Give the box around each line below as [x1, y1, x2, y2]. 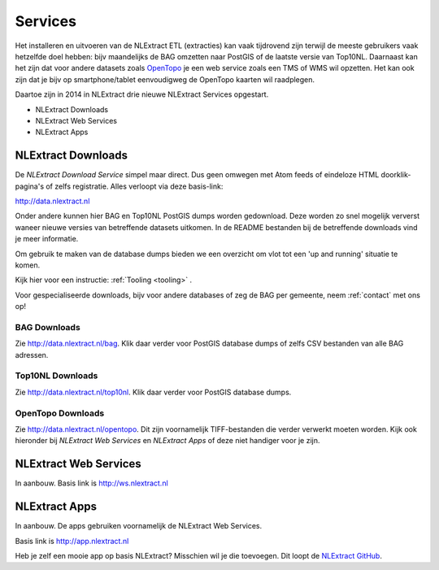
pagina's [15, 181, 45, 191]
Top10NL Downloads [15, 370, 98, 381]
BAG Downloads [15, 321, 80, 333]
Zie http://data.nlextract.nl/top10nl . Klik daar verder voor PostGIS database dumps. [15, 387, 292, 397]
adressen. [15, 350, 49, 359]
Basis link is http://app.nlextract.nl [15, 536, 129, 546]
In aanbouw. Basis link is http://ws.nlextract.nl [15, 478, 168, 488]
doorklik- [380, 170, 411, 180]
